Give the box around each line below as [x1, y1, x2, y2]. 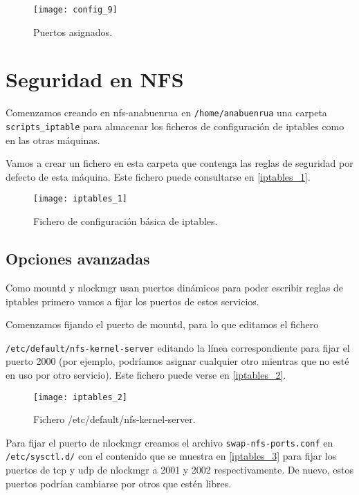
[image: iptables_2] [33, 392, 128, 402]
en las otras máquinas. [6, 132, 100, 147]
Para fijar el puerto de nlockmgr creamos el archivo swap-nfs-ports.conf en [6, 435, 333, 449]
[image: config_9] [33, 5, 118, 15]
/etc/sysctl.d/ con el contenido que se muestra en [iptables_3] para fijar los [6, 449, 337, 463]
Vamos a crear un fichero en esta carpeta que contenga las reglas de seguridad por [6, 156, 353, 170]
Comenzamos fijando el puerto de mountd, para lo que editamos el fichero [6, 317, 319, 332]
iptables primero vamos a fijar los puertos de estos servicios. [6, 294, 259, 308]
